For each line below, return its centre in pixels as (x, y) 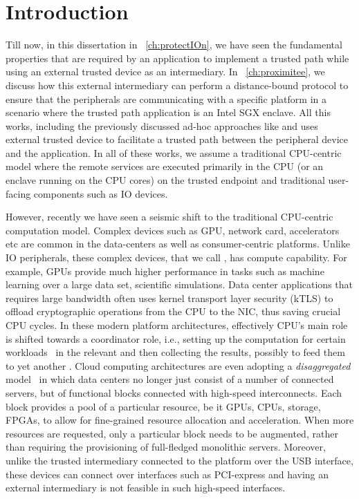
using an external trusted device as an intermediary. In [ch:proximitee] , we (165, 72)
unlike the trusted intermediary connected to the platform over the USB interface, (179, 460)
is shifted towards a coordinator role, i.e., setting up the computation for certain (176, 338)
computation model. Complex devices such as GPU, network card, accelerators (173, 230)
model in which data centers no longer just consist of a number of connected (170, 379)
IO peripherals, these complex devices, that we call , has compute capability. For (176, 257)
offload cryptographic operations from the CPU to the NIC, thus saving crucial (173, 311)
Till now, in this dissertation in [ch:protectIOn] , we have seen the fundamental (174, 45)
